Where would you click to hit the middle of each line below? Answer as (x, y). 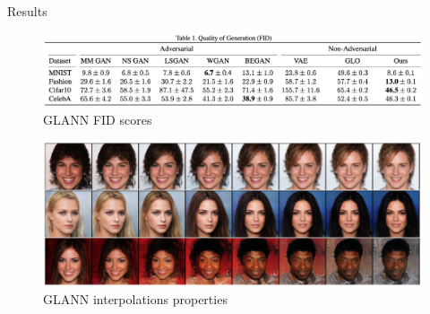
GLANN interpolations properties (135, 299)
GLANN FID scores (98, 119)
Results (27, 11)
